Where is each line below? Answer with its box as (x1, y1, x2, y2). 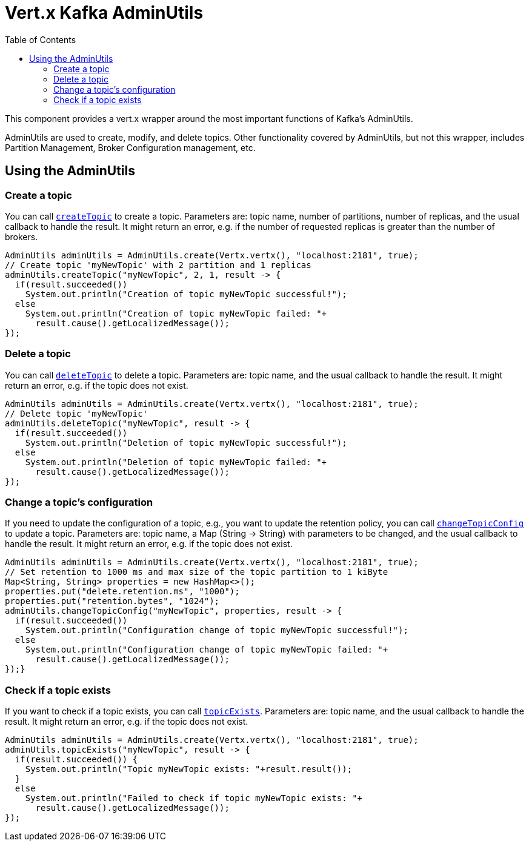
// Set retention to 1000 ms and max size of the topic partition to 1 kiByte (5, 567, 388, 577)
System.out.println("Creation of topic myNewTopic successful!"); (25, 289, 347, 299)
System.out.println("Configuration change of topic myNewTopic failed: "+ (25, 645, 388, 655)
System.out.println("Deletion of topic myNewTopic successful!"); (25, 437, 347, 448)
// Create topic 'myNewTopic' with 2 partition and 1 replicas (5, 260, 311, 270)
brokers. (5, 231, 38, 242)
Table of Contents (5, 34, 76, 45)
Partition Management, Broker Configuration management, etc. (5, 142, 256, 153)
